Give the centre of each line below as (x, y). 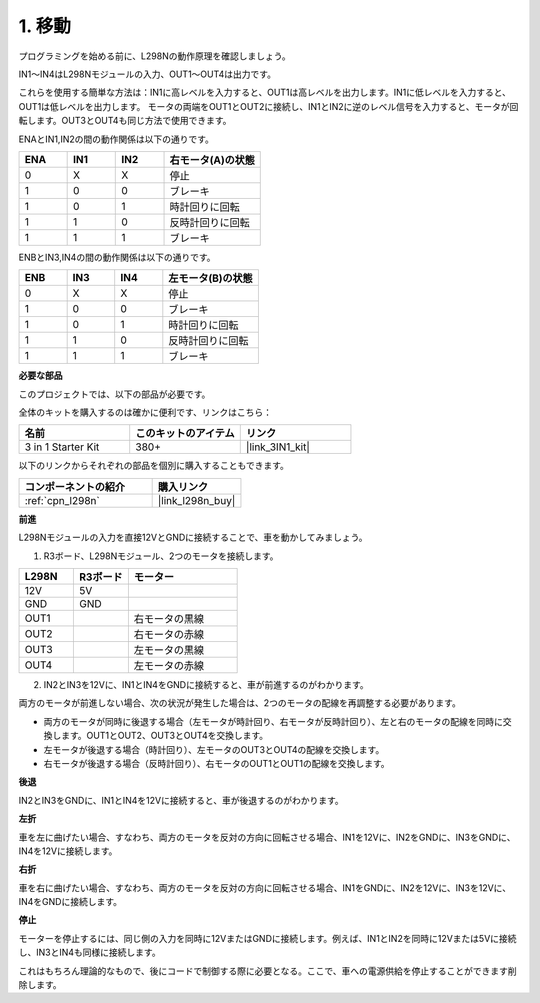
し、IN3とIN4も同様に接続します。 (89, 952)
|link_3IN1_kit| (277, 447)
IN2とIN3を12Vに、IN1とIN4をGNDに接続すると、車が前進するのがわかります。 (206, 685)
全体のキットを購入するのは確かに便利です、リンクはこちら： (145, 412)
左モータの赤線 (169, 666)
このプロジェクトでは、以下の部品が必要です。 (114, 394)
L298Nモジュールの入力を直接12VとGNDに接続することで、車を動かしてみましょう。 (193, 537)
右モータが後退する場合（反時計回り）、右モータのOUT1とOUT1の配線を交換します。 (216, 763)
